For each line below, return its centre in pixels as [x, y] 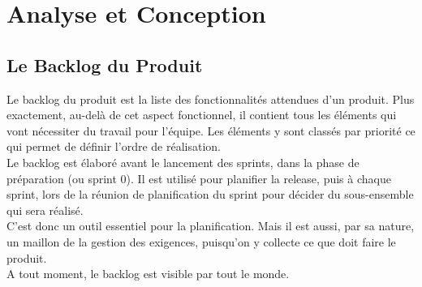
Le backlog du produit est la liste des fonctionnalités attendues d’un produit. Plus [211, 99]
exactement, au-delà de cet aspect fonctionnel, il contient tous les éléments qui [202, 115]
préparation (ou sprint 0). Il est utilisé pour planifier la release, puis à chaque [199, 178]
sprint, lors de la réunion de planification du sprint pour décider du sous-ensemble [210, 194]
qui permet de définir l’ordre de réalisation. [114, 146]
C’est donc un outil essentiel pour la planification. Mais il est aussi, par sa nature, [211, 226]
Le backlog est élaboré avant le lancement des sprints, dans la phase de [183, 162]
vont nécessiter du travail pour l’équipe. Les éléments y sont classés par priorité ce [211, 130]
